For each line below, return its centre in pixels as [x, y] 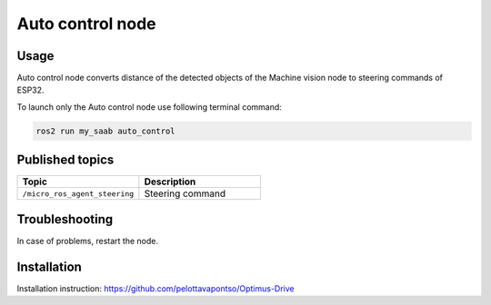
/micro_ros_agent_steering [78, 194]
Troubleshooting [65, 219]
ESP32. [30, 90]
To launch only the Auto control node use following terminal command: [149, 107]
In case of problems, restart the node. [88, 241]
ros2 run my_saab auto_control [106, 131]
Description [170, 182]
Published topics [65, 160]
